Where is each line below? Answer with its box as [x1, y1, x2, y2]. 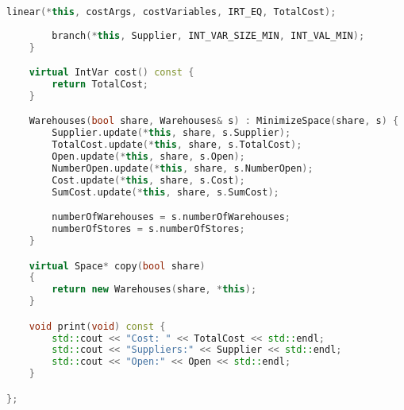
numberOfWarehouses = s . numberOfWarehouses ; [52, 211, 290, 223]
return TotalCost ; [52, 79, 148, 91]
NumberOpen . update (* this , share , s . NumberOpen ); [52, 162, 314, 174]
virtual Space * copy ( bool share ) [29, 260, 206, 272]
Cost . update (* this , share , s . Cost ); [52, 174, 245, 186]
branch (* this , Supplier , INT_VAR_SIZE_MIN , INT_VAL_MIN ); [52, 29, 365, 41]
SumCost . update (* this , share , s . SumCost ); [52, 186, 279, 198]
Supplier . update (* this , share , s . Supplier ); [52, 127, 291, 139]
